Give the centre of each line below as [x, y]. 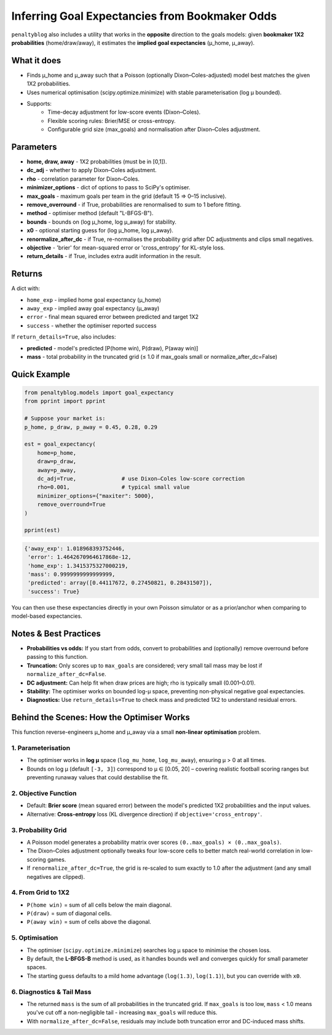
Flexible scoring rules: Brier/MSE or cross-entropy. [112, 120]
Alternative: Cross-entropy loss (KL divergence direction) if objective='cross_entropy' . [144, 814]
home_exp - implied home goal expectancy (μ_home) [94, 300]
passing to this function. [57, 657]
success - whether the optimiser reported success [92, 325]
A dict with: [26, 288]
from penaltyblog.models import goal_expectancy [99, 393]
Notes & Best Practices [56, 634]
